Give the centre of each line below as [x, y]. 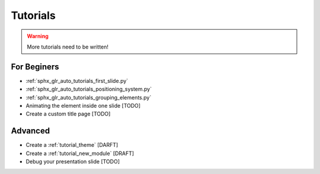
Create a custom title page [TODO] [68, 114]
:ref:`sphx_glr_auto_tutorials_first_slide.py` [77, 80]
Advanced [31, 131]
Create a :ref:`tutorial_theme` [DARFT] [72, 145]
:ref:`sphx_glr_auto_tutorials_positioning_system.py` [89, 89]
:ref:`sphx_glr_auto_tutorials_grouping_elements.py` [89, 97]
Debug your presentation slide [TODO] [73, 162]
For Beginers [35, 67]
